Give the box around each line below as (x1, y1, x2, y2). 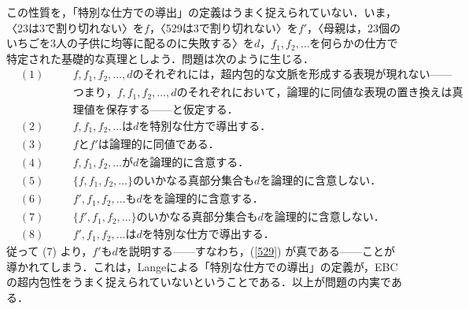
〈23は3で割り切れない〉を (6, 19, 144, 35)
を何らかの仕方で (309, 35, 398, 51)
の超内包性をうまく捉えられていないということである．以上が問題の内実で (6, 274, 391, 290)
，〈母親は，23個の (307, 19, 401, 35)
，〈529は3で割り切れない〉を (149, 19, 298, 35)
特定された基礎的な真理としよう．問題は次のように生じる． (6, 50, 314, 66)
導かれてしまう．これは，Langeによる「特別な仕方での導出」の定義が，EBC (6, 258, 398, 274)
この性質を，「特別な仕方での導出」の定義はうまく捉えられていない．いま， (6, 4, 397, 20)
